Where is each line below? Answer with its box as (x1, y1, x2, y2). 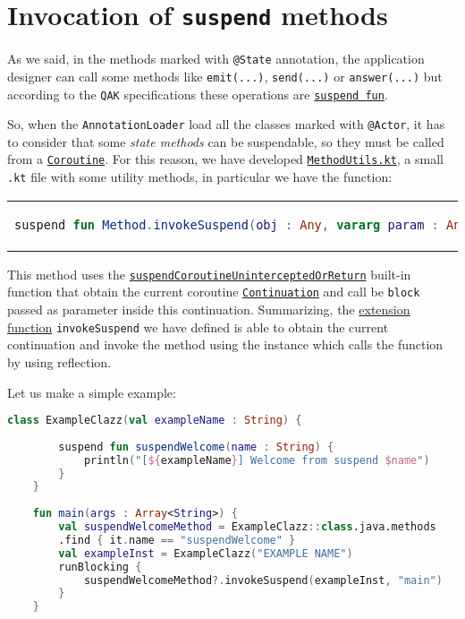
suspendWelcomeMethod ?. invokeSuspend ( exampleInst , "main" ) (83, 573, 443, 587)
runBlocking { (58, 560, 142, 573)
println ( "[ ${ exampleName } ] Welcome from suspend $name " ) (83, 453, 430, 467)
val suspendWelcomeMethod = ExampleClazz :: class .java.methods (58, 520, 436, 534)
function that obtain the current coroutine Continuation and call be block (7, 282, 420, 301)
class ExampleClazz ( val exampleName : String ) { (7, 414, 302, 427)
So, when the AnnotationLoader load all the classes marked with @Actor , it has (7, 115, 445, 133)
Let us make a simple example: (7, 383, 176, 401)
